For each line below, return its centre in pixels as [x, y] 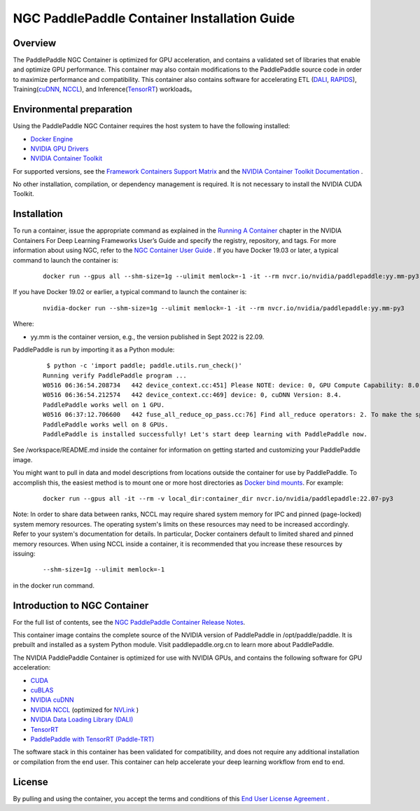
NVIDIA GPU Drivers [59, 148]
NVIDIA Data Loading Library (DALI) [82, 720]
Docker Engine [52, 139]
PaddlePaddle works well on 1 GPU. [104, 405]
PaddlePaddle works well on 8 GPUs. [106, 424]
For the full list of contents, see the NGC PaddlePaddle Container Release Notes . [129, 622]
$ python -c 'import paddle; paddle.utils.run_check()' [145, 366]
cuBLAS [42, 690]
